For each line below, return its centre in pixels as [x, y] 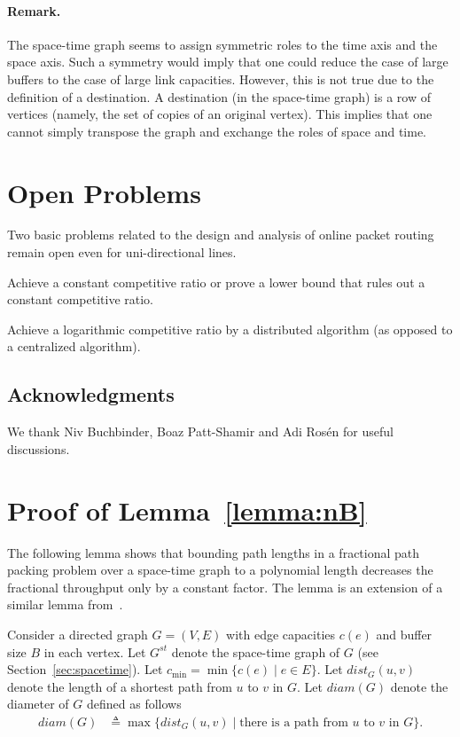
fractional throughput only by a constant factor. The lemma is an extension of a [225, 587]
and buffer [404, 634]
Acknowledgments [91, 394]
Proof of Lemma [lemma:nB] [187, 510]
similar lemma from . [65, 604]
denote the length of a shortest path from [120, 686]
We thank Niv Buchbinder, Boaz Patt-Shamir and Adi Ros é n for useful [200, 431]
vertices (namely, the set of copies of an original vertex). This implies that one [220, 114]
